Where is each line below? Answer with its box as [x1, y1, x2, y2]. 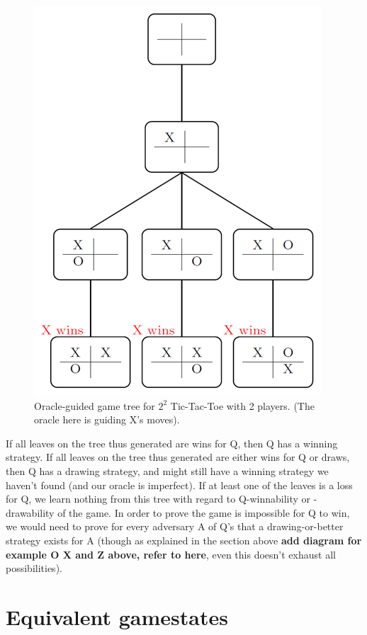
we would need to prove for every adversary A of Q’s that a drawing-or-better [6, 519, 344, 534]
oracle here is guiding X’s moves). [34, 412, 180, 427]
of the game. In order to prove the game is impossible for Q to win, [57, 505, 350, 520]
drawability [6, 505, 55, 520]
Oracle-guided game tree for [34, 398, 155, 413]
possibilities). [6, 561, 62, 576]
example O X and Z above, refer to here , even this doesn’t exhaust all [6, 547, 336, 561]
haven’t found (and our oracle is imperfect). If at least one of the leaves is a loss [6, 477, 353, 492]
